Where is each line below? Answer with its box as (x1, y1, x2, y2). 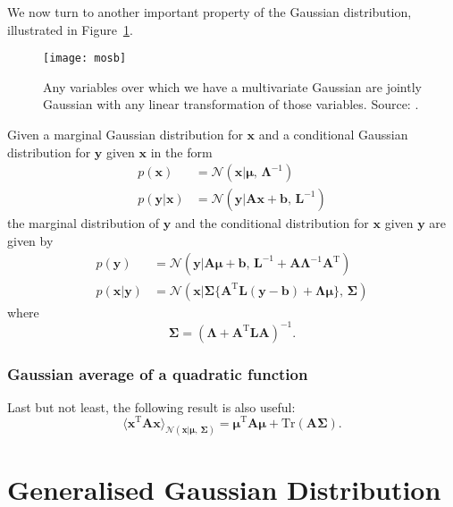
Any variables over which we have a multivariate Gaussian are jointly (43, 77, 422, 96)
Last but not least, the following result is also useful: (7, 397, 296, 416)
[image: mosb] (43, 52, 127, 65)
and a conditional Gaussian (258, 125, 408, 144)
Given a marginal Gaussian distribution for (7, 125, 243, 144)
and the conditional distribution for (174, 214, 369, 232)
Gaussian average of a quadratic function (7, 362, 308, 384)
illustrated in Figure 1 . (7, 20, 133, 38)
